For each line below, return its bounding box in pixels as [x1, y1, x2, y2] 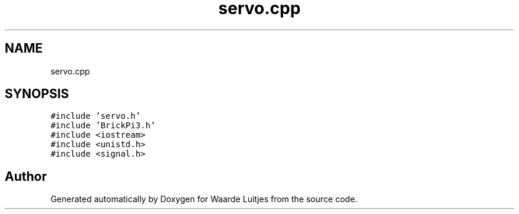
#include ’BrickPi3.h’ [50, 121, 156, 131]
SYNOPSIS [5, 86, 69, 102]
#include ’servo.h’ [50, 111, 141, 121]
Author [5, 168, 47, 184]
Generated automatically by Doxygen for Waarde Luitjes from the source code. [50, 194, 358, 205]
